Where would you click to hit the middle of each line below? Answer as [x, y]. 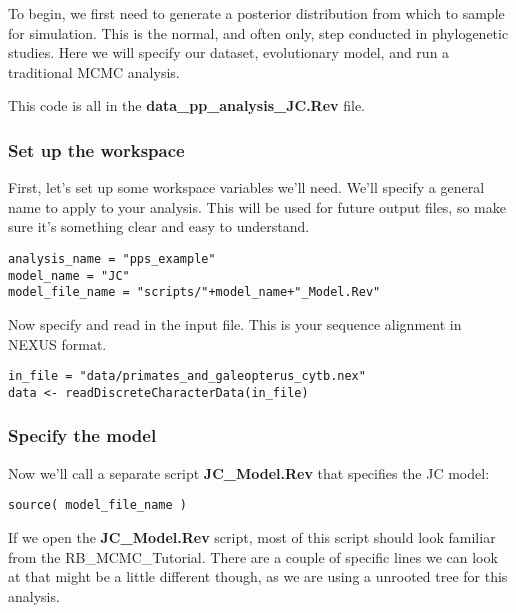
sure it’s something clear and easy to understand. [159, 226]
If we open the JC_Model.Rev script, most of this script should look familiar [252, 536]
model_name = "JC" [69, 275]
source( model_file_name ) [97, 505]
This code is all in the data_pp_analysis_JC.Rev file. [187, 105]
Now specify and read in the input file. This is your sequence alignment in [235, 323]
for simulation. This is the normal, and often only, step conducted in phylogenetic [258, 32]
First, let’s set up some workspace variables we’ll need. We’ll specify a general [246, 187]
